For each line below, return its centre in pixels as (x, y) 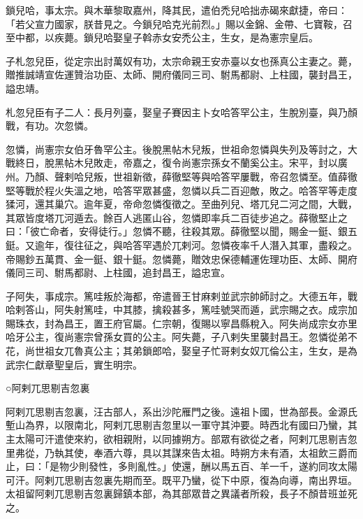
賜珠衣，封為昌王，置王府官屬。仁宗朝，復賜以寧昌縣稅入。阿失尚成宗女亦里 (181, 323)
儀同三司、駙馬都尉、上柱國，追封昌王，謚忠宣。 (118, 272)
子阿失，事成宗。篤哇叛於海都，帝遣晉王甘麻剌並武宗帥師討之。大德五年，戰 (181, 296)
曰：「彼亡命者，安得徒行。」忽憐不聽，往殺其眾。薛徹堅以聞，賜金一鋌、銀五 (181, 231)
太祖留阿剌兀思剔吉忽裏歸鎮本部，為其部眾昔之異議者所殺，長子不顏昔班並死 (181, 493)
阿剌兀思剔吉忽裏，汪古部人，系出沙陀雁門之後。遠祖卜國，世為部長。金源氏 (181, 411)
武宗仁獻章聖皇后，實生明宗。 (74, 364)
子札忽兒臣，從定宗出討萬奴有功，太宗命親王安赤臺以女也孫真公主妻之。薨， (181, 61)
